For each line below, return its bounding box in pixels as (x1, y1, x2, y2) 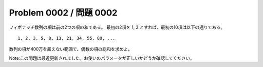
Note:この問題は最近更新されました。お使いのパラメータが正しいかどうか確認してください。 (9, 55, 195, 61)
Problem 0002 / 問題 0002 (9, 7, 118, 18)
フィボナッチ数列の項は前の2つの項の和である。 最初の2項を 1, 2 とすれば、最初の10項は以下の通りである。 (9, 24, 225, 30)
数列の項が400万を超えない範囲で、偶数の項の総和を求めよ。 (9, 46, 132, 52)
